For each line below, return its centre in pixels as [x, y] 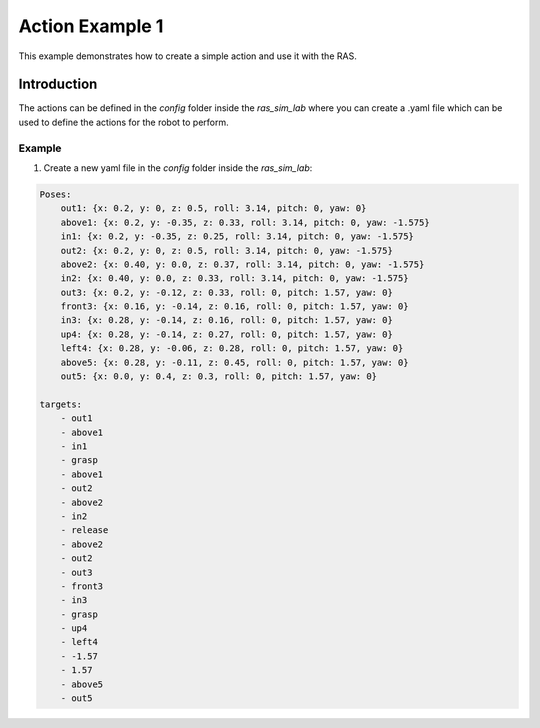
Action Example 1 [91, 26]
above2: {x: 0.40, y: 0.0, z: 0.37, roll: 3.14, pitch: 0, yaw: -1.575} [242, 264]
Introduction [58, 84]
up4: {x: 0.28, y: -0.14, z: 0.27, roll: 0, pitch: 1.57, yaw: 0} [227, 334]
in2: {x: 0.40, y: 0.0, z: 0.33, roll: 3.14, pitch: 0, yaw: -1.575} [234, 278]
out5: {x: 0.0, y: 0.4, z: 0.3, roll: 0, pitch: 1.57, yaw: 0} [219, 376]
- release [84, 530]
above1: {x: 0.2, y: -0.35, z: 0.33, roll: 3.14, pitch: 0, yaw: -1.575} [245, 222]
